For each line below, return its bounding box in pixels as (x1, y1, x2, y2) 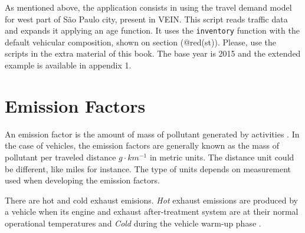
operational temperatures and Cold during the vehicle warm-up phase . (5, 216, 261, 229)
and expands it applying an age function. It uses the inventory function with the (5, 24, 300, 37)
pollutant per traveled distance (5, 150, 116, 163)
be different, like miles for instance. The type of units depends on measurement (5, 162, 291, 175)
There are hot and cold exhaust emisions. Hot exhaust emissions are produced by (5, 193, 298, 206)
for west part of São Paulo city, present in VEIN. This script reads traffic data (5, 12, 288, 25)
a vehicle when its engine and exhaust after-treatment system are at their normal (5, 205, 299, 218)
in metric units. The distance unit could (149, 150, 294, 163)
